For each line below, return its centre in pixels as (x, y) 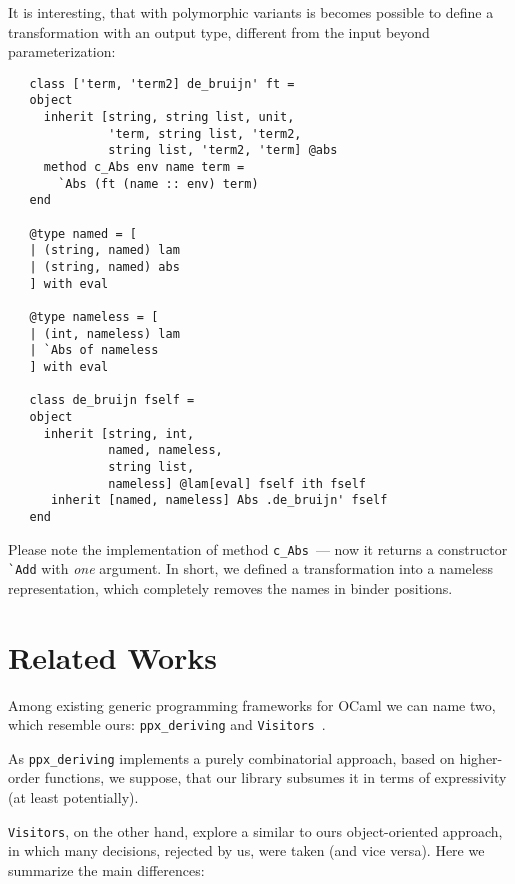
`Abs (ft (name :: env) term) (158, 183)
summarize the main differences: (106, 869)
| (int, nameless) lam (104, 333)
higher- (481, 757)
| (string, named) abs (104, 267)
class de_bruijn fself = (112, 400)
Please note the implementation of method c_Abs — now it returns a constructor (258, 548)
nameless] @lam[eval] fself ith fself (237, 483)
